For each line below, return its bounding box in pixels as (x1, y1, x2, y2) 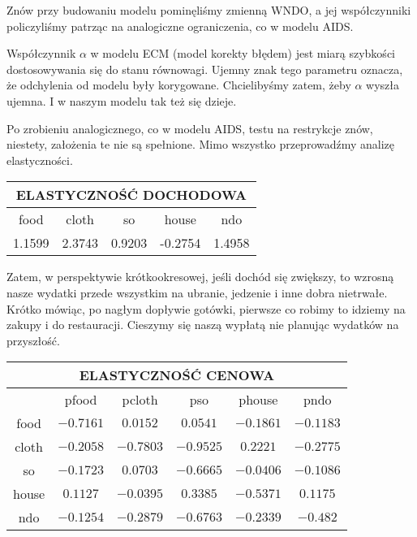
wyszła (366, 76, 400, 93)
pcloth (122, 390, 158, 409)
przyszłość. (6, 331, 60, 349)
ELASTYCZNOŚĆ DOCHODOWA (15, 185, 247, 205)
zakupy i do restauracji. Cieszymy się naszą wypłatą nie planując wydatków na (6, 316, 399, 333)
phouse (239, 390, 278, 409)
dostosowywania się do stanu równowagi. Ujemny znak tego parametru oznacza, (6, 60, 403, 77)
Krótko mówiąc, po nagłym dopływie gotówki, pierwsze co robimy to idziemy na (6, 300, 406, 317)
